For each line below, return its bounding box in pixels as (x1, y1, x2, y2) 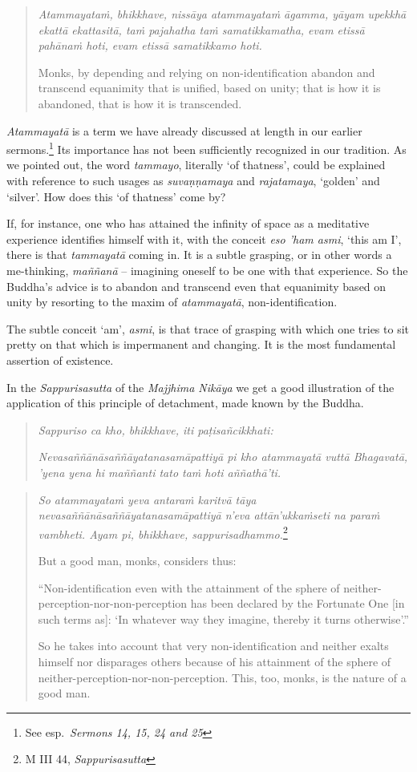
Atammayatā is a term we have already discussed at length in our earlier (6, 122, 362, 139)
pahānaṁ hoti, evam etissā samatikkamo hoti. (38, 37, 262, 54)
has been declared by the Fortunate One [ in (190, 595, 405, 612)
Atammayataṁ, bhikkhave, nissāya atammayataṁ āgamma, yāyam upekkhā (38, 6, 407, 22)
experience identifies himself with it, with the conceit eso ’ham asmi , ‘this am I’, (6, 230, 402, 247)
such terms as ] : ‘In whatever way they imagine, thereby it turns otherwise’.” (38, 610, 409, 627)
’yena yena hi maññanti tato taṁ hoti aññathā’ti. (38, 463, 281, 480)
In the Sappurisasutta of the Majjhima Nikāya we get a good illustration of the (6, 378, 395, 395)
